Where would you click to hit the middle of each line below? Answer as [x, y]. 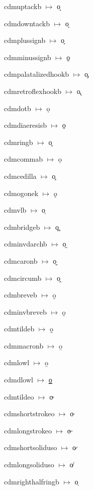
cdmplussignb [25, 40]
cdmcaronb [21, 260]
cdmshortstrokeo [29, 413]
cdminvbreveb [25, 311]
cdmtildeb [19, 329]
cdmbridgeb [22, 227]
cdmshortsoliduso [31, 447]
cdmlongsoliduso [29, 464]
